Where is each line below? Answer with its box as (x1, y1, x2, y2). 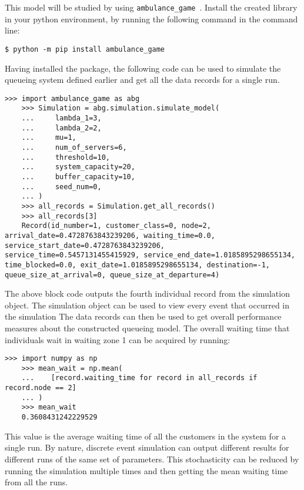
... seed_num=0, (21, 182, 102, 191)
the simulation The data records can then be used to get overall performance (5, 310, 282, 323)
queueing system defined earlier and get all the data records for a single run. (5, 73, 280, 86)
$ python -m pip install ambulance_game (5, 45, 165, 53)
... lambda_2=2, (21, 123, 102, 132)
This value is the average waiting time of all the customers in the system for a (5, 429, 286, 442)
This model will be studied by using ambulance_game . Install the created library (5, 1, 298, 13)
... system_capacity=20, (21, 163, 135, 172)
